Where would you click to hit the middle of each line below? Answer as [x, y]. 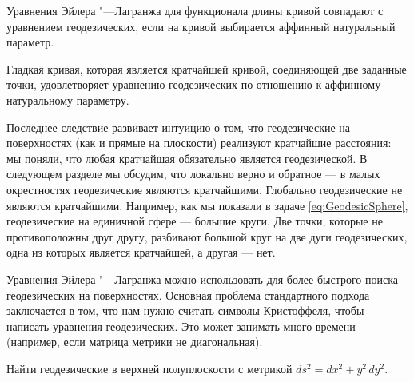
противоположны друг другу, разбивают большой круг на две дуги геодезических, [207, 236]
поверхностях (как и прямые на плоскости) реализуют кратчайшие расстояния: [199, 143]
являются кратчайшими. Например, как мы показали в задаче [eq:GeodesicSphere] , [207, 205]
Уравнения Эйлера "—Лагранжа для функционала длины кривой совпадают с [195, 10]
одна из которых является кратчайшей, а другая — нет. [141, 252]
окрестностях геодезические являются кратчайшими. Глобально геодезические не [205, 189]
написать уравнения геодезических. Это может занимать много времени [181, 326]
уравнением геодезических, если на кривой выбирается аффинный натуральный [201, 26]
